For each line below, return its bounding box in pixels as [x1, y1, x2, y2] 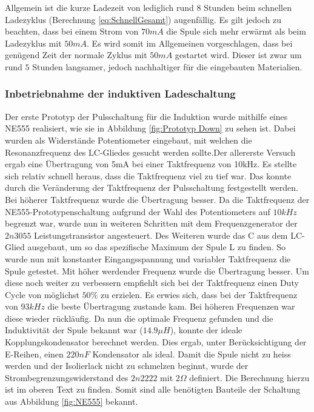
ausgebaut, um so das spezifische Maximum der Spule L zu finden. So [27, 241, 286, 253]
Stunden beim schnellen [204, 1, 292, 13]
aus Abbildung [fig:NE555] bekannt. [5, 395, 138, 408]
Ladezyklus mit [5, 36, 62, 49]
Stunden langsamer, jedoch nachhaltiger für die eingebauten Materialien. [32, 60, 302, 73]
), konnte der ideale [170, 324, 242, 336]
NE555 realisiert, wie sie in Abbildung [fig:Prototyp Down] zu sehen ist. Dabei [5, 122, 296, 135]
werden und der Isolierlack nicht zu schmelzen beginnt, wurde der [5, 359, 249, 372]
